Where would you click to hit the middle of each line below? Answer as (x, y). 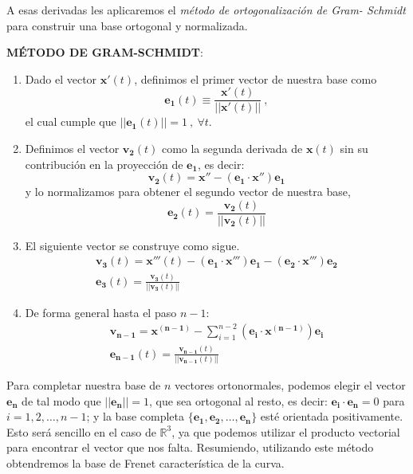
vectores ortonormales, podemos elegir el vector (290, 384)
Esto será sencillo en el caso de (81, 431)
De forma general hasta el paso (101, 313)
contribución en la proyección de (104, 164)
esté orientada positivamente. (332, 416)
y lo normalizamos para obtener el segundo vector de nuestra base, (188, 192)
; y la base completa (136, 416)
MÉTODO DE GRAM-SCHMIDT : (105, 52)
